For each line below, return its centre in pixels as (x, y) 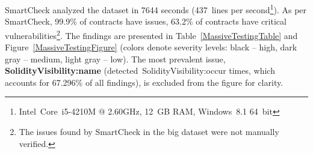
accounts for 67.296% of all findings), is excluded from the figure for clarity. (144, 82)
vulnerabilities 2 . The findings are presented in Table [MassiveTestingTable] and (151, 34)
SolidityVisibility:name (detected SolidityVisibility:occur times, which (140, 70)
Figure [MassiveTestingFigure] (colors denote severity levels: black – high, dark (151, 47)
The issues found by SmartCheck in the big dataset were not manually (149, 132)
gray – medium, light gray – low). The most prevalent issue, (115, 58)
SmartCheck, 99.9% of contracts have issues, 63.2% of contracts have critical (146, 21)
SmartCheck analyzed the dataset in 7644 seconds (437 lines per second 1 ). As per (156, 9)
